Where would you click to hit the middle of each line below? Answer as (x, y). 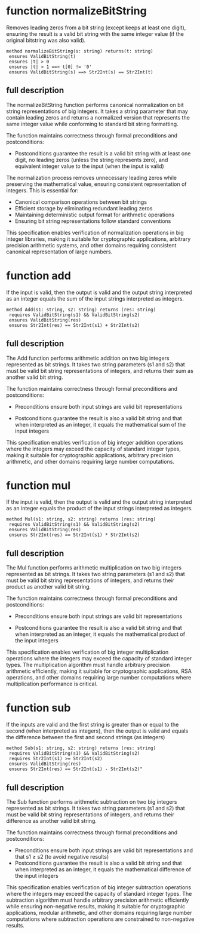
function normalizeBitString (77, 11)
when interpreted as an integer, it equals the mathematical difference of (103, 869)
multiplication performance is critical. (52, 684)
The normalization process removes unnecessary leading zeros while (92, 177)
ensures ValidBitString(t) (42, 56)
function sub (39, 708)
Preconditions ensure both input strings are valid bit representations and (104, 850)
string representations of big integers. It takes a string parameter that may (97, 111)
